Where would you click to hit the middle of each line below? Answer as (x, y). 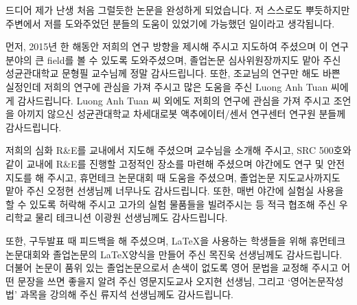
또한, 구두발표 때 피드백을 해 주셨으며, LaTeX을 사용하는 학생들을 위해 (156, 240)
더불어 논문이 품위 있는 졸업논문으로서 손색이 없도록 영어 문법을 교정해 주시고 (172, 268)
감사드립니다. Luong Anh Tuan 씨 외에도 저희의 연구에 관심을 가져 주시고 (174, 100)
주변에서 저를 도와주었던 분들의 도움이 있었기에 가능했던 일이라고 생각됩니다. (170, 23)
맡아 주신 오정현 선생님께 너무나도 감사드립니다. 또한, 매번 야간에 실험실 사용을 (175, 191)
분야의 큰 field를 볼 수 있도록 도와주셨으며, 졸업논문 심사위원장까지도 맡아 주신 (173, 59)
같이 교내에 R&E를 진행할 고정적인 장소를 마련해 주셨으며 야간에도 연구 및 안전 (175, 163)
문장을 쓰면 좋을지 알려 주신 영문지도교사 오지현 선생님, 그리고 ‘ (154, 281)
